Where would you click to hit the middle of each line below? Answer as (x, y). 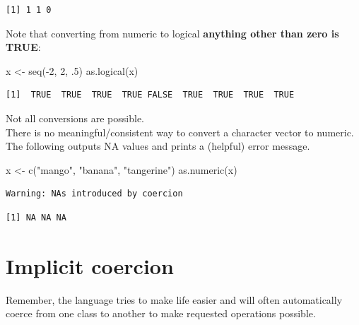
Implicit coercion (90, 265)
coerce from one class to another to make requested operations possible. (161, 313)
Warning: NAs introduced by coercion (94, 194)
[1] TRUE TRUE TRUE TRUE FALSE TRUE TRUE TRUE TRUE (150, 95)
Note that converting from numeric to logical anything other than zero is (172, 33)
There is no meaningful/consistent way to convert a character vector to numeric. (180, 132)
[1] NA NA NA (36, 217)
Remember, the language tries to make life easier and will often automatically (174, 299)
